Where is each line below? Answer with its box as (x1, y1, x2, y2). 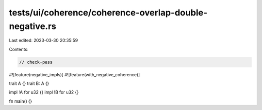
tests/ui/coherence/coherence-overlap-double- (9, 7, 208, 18)
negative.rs (9, 21, 57, 31)
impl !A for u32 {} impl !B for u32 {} (9, 89, 79, 95)
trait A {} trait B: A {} (9, 81, 49, 86)
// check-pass (19, 59, 53, 65)
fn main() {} (9, 98, 33, 104)
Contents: (9, 46, 29, 52)
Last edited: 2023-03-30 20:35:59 (9, 38, 78, 43)
